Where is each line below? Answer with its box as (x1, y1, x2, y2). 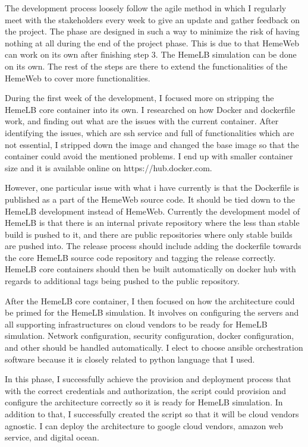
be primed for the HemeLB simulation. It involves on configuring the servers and (5, 306, 299, 319)
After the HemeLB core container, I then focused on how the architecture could (5, 294, 295, 307)
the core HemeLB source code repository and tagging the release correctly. (5, 251, 276, 263)
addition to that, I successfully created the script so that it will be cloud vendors (5, 408, 299, 420)
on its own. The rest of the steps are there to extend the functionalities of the (5, 59, 288, 72)
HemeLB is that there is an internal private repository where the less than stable (5, 216, 300, 229)
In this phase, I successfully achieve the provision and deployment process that (5, 373, 291, 385)
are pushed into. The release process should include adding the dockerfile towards (5, 240, 301, 252)
